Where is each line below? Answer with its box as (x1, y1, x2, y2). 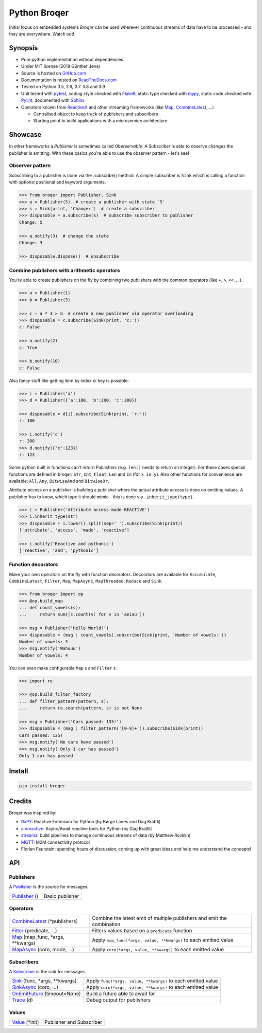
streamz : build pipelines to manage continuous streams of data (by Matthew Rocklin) (21, 833, 191, 838)
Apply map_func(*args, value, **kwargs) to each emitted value (92, 937, 234, 943)
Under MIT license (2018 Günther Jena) (21, 63, 100, 69)
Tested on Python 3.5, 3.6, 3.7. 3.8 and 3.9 (21, 84, 105, 90)
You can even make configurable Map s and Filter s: (9, 665, 117, 671)
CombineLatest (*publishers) (12, 918, 78, 924)
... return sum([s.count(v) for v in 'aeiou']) (19, 612, 145, 617)
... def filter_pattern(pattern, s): (19, 698, 109, 704)
